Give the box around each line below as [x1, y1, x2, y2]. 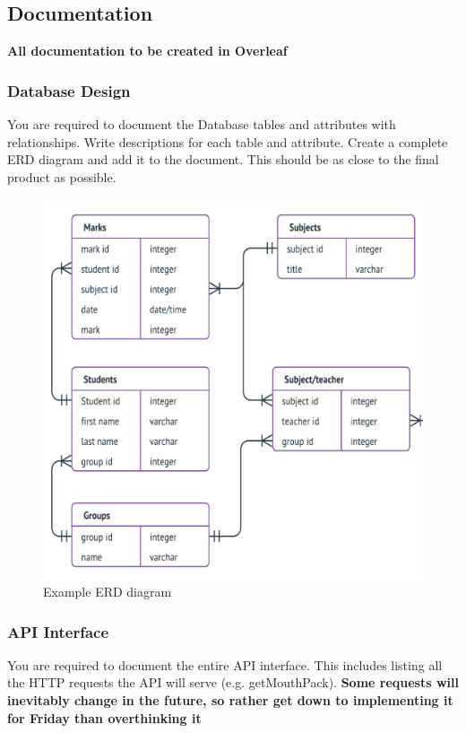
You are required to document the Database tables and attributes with [7, 115, 396, 134]
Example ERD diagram [43, 581, 172, 600]
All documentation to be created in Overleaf [7, 41, 288, 60]
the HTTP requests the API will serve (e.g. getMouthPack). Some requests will [7, 673, 459, 692]
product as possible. [7, 167, 116, 186]
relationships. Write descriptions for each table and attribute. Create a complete [7, 132, 448, 151]
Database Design [7, 79, 131, 101]
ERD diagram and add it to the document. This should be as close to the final [7, 150, 439, 169]
